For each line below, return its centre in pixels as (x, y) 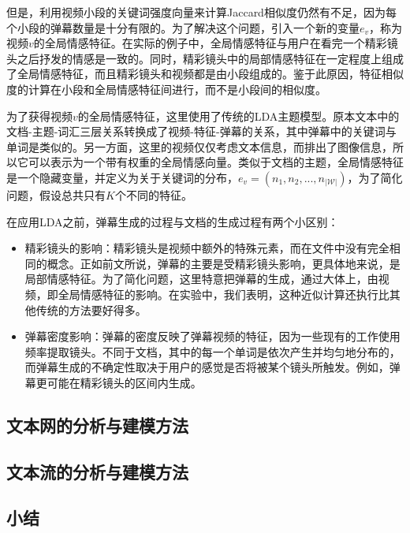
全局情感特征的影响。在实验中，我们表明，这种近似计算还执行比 (224, 294)
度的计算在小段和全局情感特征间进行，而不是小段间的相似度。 (166, 89)
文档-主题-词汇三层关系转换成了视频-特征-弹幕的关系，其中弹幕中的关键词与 (201, 131)
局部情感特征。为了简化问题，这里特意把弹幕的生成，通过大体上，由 (201, 279)
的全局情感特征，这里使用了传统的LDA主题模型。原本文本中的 (239, 116)
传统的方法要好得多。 (91, 309)
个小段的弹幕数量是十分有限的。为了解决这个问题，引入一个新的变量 (183, 27)
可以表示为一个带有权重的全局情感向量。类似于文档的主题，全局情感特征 (216, 162)
